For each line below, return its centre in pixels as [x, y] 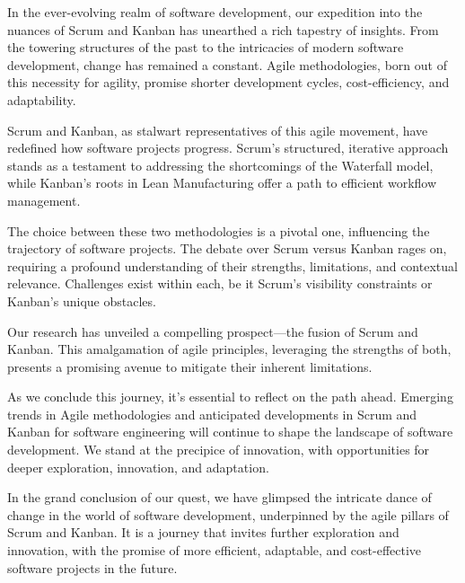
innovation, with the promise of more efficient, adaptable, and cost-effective [215, 550]
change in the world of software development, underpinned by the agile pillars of [228, 514]
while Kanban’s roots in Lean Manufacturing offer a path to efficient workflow [222, 183]
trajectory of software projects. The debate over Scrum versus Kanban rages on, [227, 248]
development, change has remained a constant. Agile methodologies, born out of [227, 64]
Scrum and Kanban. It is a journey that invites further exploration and [203, 532]
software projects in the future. [92, 567]
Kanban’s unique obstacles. [82, 300]
